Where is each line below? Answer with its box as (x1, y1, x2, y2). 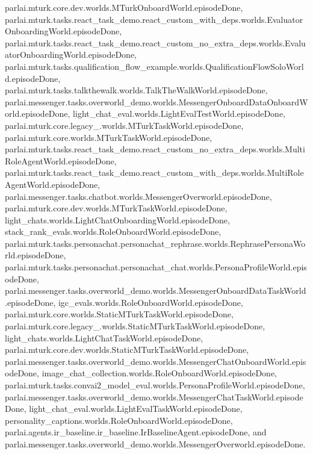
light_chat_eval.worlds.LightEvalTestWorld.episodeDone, (73, 107, 285, 120)
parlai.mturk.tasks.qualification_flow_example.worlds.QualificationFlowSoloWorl (5, 60, 304, 72)
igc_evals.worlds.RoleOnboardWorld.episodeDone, (58, 296, 243, 308)
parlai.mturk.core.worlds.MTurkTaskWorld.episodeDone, (5, 131, 212, 143)
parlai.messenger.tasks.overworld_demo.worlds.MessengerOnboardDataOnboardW (5, 95, 308, 108)
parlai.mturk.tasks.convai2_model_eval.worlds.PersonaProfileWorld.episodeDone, (5, 379, 305, 391)
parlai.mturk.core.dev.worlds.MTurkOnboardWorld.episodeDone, (5, 1, 243, 13)
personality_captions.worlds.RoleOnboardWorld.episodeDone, (5, 414, 233, 426)
